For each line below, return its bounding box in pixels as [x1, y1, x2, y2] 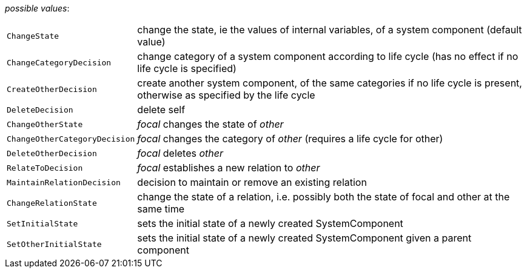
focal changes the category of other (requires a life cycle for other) [137, 133, 443, 145]
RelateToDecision [7, 163, 83, 173]
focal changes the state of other [137, 118, 284, 130]
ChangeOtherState [7, 119, 83, 129]
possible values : [5, 3, 70, 13]
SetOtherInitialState [7, 239, 102, 249]
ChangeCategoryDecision [7, 58, 112, 67]
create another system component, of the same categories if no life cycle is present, [137, 77, 522, 89]
